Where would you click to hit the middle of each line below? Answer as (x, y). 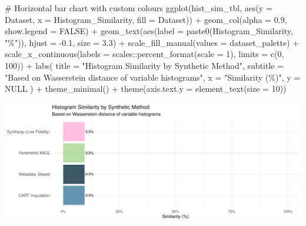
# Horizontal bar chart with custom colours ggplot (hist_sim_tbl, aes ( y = (139, 8)
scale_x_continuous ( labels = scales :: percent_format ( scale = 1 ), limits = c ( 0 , (144, 54)
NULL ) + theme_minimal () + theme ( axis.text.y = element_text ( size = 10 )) (146, 89)
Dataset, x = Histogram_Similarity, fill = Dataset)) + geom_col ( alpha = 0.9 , (146, 19)
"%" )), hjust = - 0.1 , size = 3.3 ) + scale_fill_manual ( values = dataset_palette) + (152, 42)
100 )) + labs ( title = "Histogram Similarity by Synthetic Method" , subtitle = (144, 65)
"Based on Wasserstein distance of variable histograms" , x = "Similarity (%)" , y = (153, 77)
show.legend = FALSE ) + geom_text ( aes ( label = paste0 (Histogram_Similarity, (149, 31)
